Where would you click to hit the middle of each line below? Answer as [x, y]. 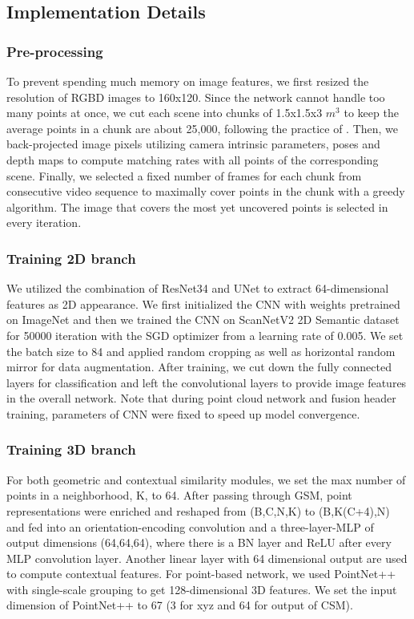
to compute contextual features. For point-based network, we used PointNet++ [201, 574]
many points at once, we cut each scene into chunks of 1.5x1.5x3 [165, 113]
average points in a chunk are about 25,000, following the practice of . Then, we [203, 128]
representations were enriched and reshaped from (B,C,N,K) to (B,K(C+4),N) [198, 510]
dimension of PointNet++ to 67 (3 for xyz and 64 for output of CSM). [180, 605]
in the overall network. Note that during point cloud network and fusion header [201, 398]
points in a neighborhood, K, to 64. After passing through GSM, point [179, 495]
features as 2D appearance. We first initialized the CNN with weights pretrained [203, 303]
